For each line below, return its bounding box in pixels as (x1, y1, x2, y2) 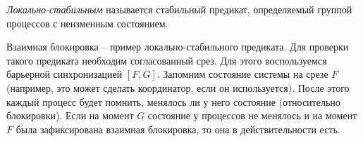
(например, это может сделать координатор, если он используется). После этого (6, 80, 350, 95)
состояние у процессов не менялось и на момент (147, 108, 357, 123)
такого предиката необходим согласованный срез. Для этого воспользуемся (6, 53, 327, 67)
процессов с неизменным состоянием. (6, 15, 168, 30)
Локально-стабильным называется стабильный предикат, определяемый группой (6, 2, 352, 16)
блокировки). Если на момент (6, 108, 134, 123)
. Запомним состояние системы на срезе (156, 67, 328, 81)
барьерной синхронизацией (6, 67, 123, 81)
